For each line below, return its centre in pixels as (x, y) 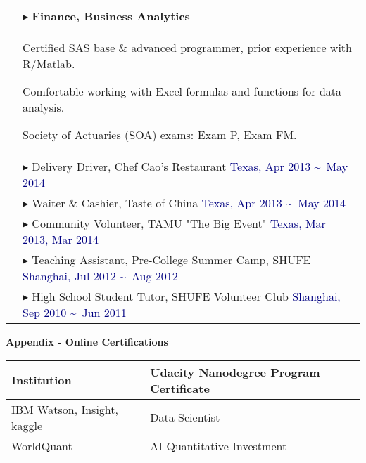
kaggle (27, 425)
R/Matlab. (49, 64)
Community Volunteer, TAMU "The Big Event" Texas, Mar (179, 223)
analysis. (44, 107)
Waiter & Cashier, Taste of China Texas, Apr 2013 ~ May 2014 (189, 203)
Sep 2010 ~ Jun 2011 (75, 312)
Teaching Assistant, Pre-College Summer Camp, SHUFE (171, 260)
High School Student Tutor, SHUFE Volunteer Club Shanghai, (186, 296)
